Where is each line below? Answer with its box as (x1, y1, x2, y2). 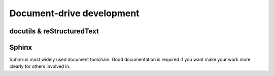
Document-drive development (9, 8, 140, 19)
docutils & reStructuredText (9, 27, 99, 35)
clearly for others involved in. (9, 63, 71, 69)
